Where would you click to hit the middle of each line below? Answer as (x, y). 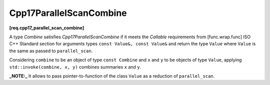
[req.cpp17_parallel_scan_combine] (47, 28)
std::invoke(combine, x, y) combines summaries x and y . (75, 67)
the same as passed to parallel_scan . (51, 51)
